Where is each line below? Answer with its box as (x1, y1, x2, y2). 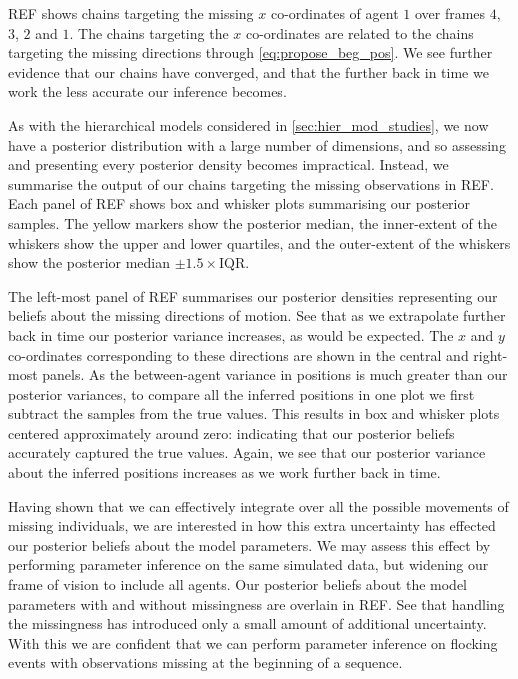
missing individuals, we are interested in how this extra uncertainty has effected (8, 515, 496, 536)
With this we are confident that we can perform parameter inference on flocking (8, 632, 498, 653)
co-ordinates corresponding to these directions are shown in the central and (8, 344, 469, 365)
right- (473, 344, 508, 365)
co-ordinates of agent (270, 3, 399, 23)
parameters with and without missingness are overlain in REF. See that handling (8, 593, 505, 614)
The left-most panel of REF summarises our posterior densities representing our (8, 285, 498, 306)
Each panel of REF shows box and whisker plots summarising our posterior (8, 193, 470, 214)
